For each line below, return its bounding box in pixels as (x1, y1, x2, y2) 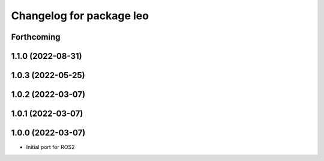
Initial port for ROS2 (26, 144, 75, 151)
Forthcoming (11, 32, 61, 42)
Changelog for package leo (11, 9, 149, 22)
